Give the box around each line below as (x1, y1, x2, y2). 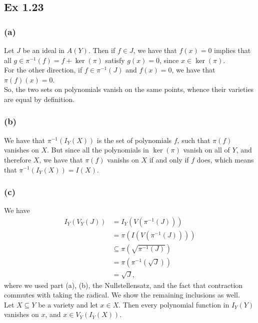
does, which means (196, 154, 254, 164)
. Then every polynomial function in (118, 299, 229, 309)
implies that (214, 45, 251, 55)
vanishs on (107, 154, 139, 164)
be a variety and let (38, 299, 98, 309)
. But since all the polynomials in (47, 144, 149, 155)
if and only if (149, 154, 189, 164)
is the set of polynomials (96, 134, 172, 145)
